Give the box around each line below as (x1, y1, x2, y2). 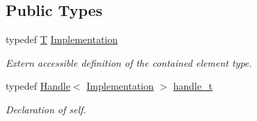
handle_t (173, 79, 213, 93)
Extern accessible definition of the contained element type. (6, 55, 252, 70)
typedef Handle (6, 79, 70, 93)
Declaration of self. (6, 102, 86, 116)
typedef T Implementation (6, 32, 118, 47)
